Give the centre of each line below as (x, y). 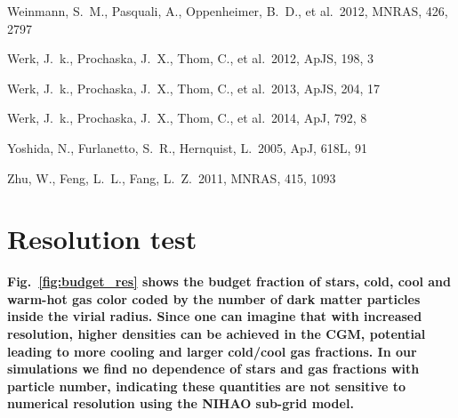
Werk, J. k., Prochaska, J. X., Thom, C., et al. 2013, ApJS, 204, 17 (194, 88)
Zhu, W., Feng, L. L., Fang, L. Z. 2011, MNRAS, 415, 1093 (172, 177)
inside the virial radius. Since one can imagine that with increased (215, 316)
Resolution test (102, 239)
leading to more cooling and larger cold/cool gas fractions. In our (212, 351)
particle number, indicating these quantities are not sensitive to (207, 386)
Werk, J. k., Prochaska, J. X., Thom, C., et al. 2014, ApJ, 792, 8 (187, 118)
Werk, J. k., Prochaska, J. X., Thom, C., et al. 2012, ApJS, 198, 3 (191, 58)
